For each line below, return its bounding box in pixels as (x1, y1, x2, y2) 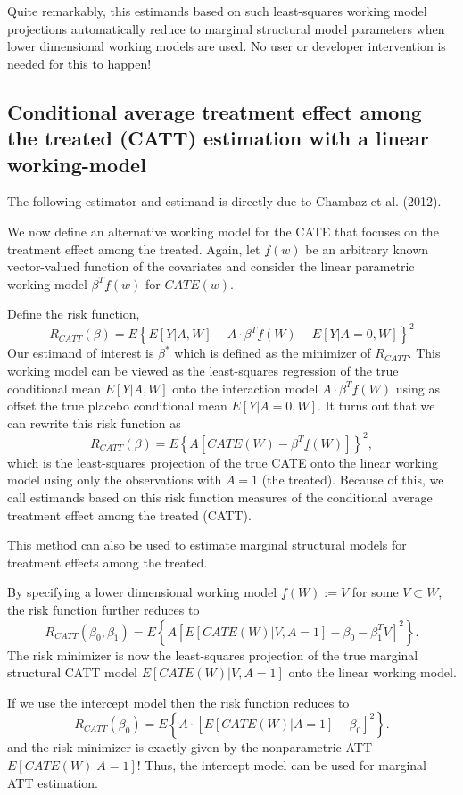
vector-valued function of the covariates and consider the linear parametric (7, 257, 415, 276)
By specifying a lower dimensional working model (7, 583, 277, 601)
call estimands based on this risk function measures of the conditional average (7, 488, 433, 507)
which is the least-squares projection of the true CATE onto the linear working (7, 452, 438, 471)
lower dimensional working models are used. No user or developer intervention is (7, 37, 446, 55)
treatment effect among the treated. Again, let (7, 239, 260, 258)
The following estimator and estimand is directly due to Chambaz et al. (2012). (7, 192, 442, 211)
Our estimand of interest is (7, 344, 154, 362)
